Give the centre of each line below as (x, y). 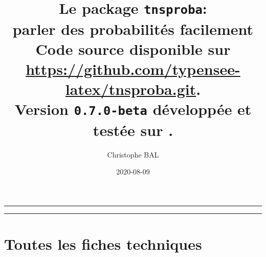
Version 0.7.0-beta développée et (133, 109)
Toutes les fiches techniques (103, 243)
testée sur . (133, 130)
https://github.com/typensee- (133, 68)
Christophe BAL (133, 154)
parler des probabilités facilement (133, 28)
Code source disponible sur (133, 48)
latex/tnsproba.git (131, 89)
